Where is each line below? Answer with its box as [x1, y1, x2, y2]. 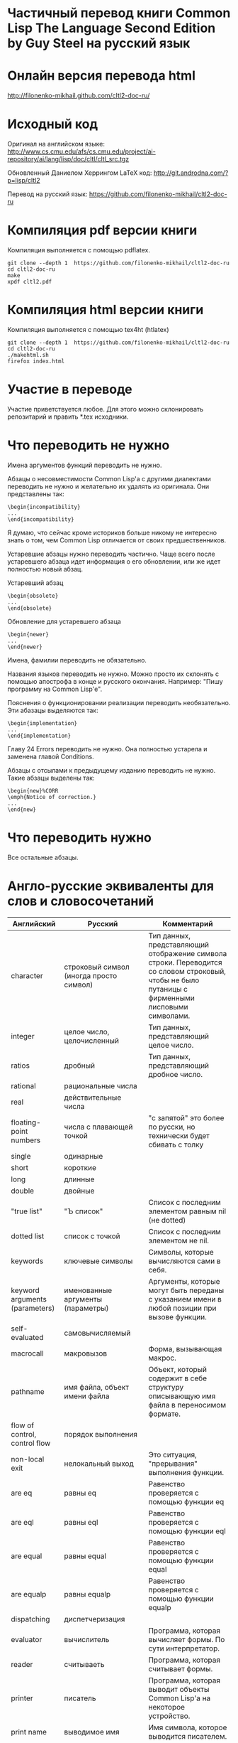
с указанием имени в [148, 1294, 222, 1304]
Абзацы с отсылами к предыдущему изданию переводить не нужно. [7, 766, 216, 774]
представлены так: [7, 489, 65, 498]
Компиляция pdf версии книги [7, 222, 198, 239]
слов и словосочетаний [7, 893, 154, 909]
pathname [11, 1386, 45, 1396]
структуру [148, 1382, 184, 1392]
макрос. [148, 1353, 177, 1363]
